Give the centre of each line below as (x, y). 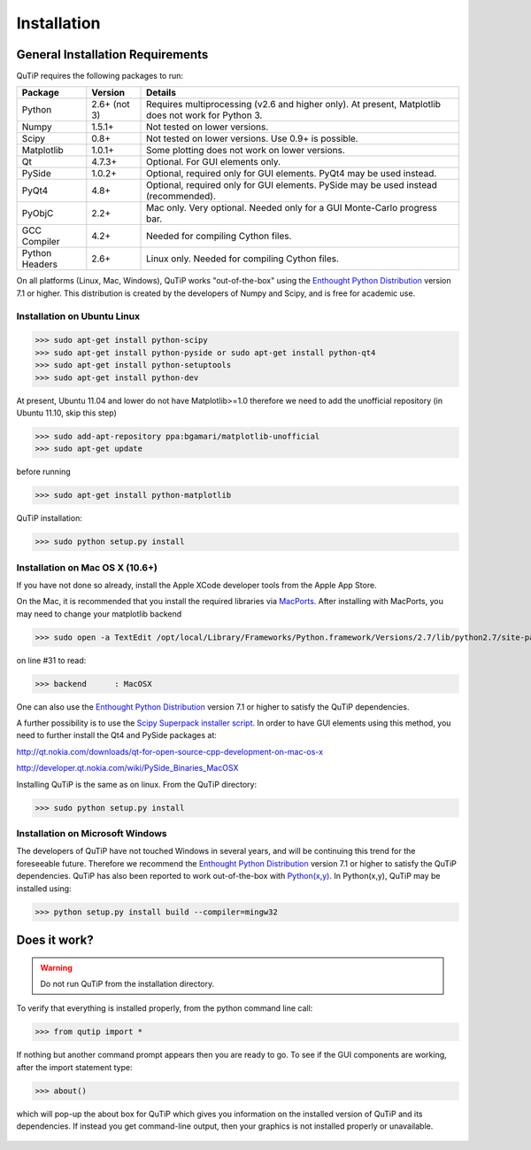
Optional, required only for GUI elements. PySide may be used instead (292, 185)
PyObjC (38, 214)
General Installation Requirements (112, 54)
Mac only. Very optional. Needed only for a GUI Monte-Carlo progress (292, 208)
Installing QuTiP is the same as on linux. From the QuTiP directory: (136, 784)
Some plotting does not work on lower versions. (246, 151)
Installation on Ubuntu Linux (78, 316)
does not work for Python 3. (204, 115)
